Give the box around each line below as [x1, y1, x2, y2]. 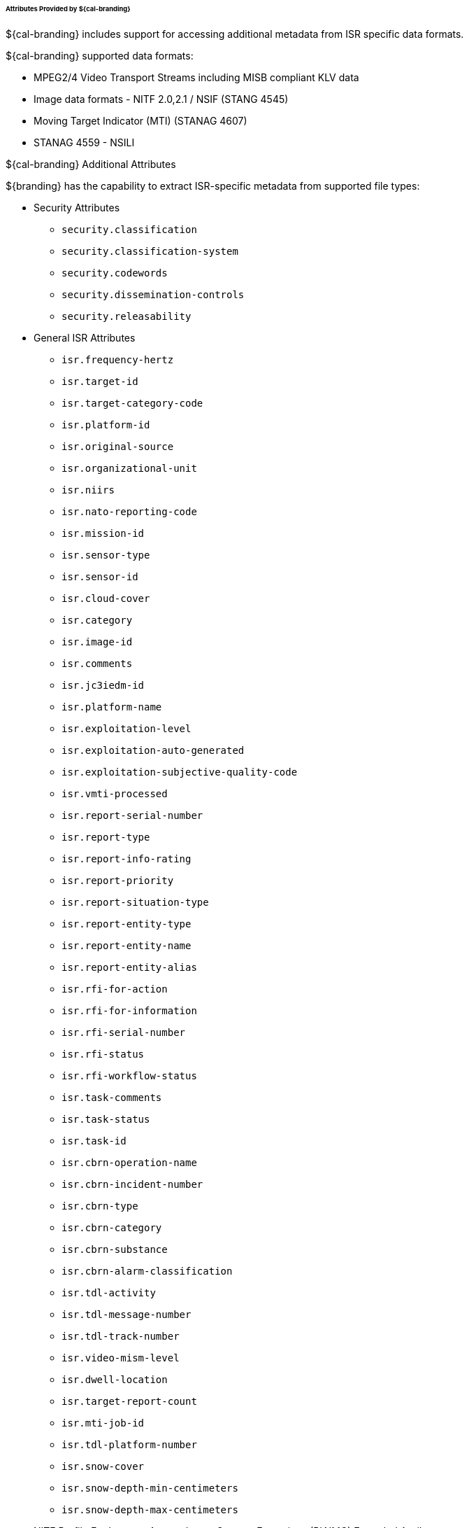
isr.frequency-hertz [62, 353, 174, 365]
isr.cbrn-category [62, 1221, 162, 1233]
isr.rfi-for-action [62, 983, 168, 995]
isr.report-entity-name [62, 939, 192, 951]
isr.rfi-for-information [62, 1004, 197, 1016]
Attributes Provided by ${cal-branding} [6, 5, 131, 13]
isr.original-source [62, 440, 174, 452]
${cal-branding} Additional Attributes [6, 157, 176, 170]
